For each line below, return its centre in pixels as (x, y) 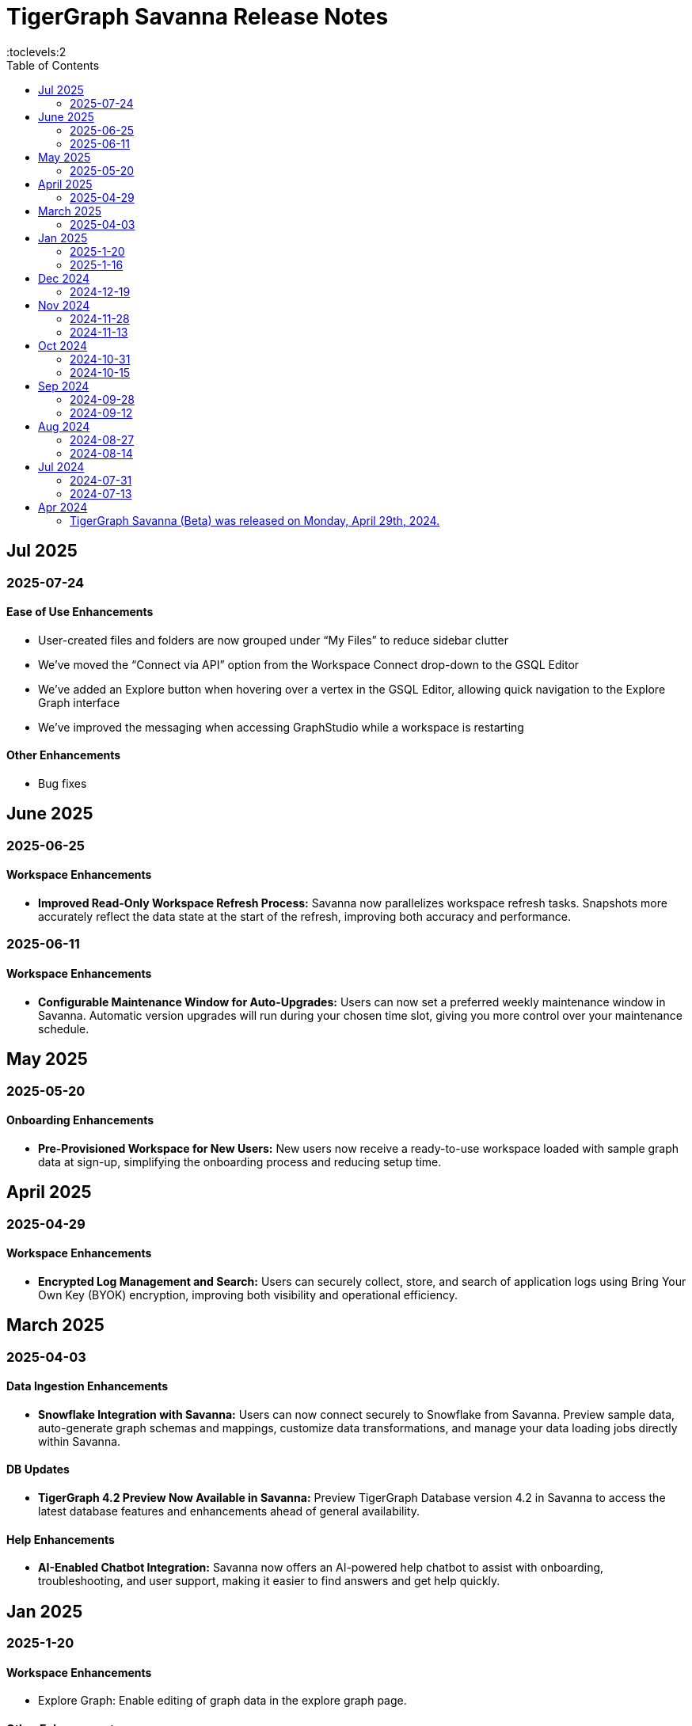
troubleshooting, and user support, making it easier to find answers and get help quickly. (269, 1581)
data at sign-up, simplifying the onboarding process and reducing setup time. (240, 1161)
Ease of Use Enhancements (80, 612)
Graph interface (79, 702)
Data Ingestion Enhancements (87, 1386)
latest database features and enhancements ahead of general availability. (229, 1511)
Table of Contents (53, 65)
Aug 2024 (64, 426)
